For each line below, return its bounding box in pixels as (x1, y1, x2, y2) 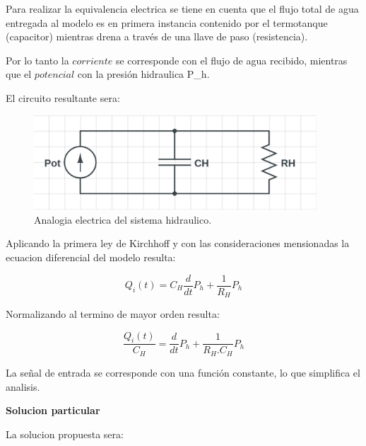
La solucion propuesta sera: (6, 426, 124, 441)
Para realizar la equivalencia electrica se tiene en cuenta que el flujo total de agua (6, 1, 359, 16)
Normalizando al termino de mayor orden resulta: (6, 307, 220, 321)
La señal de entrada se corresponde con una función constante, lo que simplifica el (6, 365, 360, 379)
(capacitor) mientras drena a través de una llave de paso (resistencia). (6, 29, 308, 44)
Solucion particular (6, 403, 100, 418)
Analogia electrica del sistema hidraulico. (34, 212, 212, 227)
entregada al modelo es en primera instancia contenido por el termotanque (6, 15, 328, 30)
